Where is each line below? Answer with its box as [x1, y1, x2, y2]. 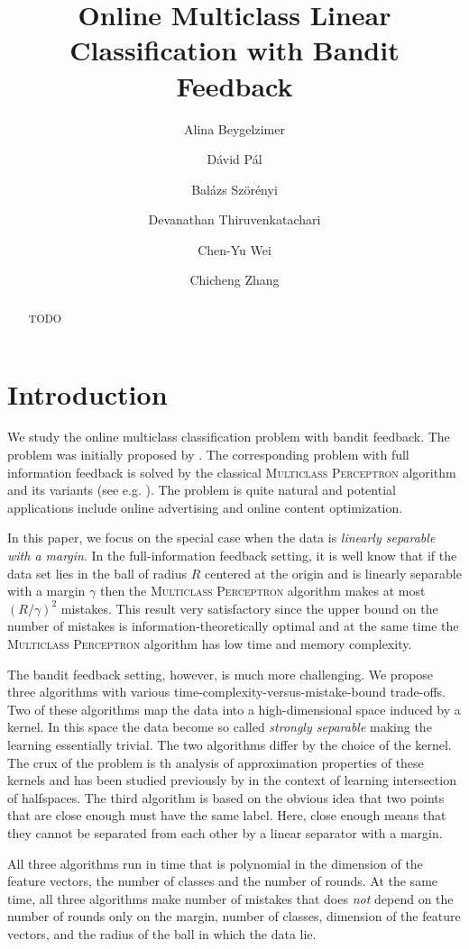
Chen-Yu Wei [198, 240, 271, 259]
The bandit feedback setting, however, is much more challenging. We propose [7, 664, 434, 683]
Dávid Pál [207, 150, 262, 169]
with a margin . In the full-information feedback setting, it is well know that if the [7, 546, 457, 565]
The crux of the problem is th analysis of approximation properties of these [7, 753, 424, 771]
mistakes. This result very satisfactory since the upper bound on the [60, 598, 438, 617]
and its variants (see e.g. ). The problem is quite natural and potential [7, 480, 396, 499]
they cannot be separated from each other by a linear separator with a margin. [7, 823, 443, 842]
